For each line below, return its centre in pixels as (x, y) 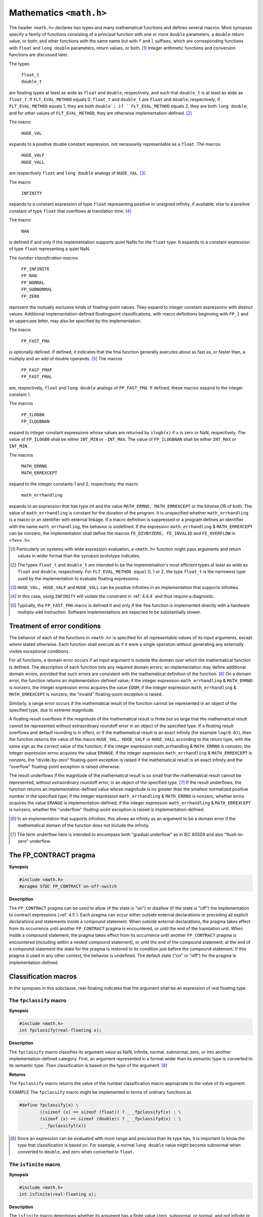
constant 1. (20, 394)
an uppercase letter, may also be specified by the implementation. (75, 321)
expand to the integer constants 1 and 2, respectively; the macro (74, 484)
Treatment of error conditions (55, 626)
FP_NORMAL (33, 283)
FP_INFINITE (35, 269)
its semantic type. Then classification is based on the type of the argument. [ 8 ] (88, 1066)
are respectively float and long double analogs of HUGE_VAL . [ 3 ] (77, 173)
